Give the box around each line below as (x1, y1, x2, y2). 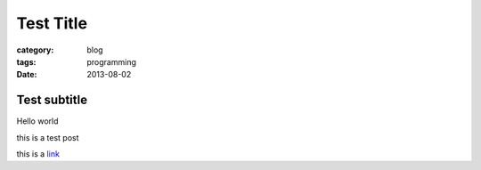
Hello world (16, 116, 59, 126)
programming (86, 56, 137, 67)
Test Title (16, 13, 88, 33)
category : (16, 45, 54, 55)
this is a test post (16, 132, 79, 142)
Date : (16, 69, 37, 80)
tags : (16, 56, 37, 67)
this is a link (16, 149, 60, 159)
